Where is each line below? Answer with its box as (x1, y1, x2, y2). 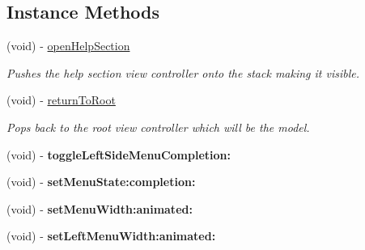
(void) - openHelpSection (6, 37, 130, 54)
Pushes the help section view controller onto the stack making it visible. (6, 64, 360, 81)
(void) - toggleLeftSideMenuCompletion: (6, 146, 231, 163)
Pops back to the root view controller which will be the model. (6, 118, 310, 135)
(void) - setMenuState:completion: (6, 173, 196, 190)
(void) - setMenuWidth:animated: (6, 200, 193, 217)
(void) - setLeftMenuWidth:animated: (6, 227, 216, 244)
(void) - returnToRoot (6, 91, 116, 108)
